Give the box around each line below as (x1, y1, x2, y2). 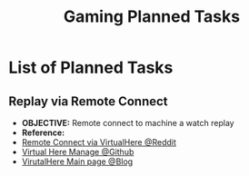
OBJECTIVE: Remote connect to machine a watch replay (21, 118, 234, 128)
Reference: (21, 127, 65, 138)
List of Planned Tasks (8, 57, 174, 78)
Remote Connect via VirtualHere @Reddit (21, 137, 176, 147)
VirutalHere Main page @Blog (21, 156, 134, 167)
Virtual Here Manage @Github (21, 147, 134, 157)
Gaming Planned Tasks (63, 6, 241, 27)
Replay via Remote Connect (8, 93, 169, 109)
